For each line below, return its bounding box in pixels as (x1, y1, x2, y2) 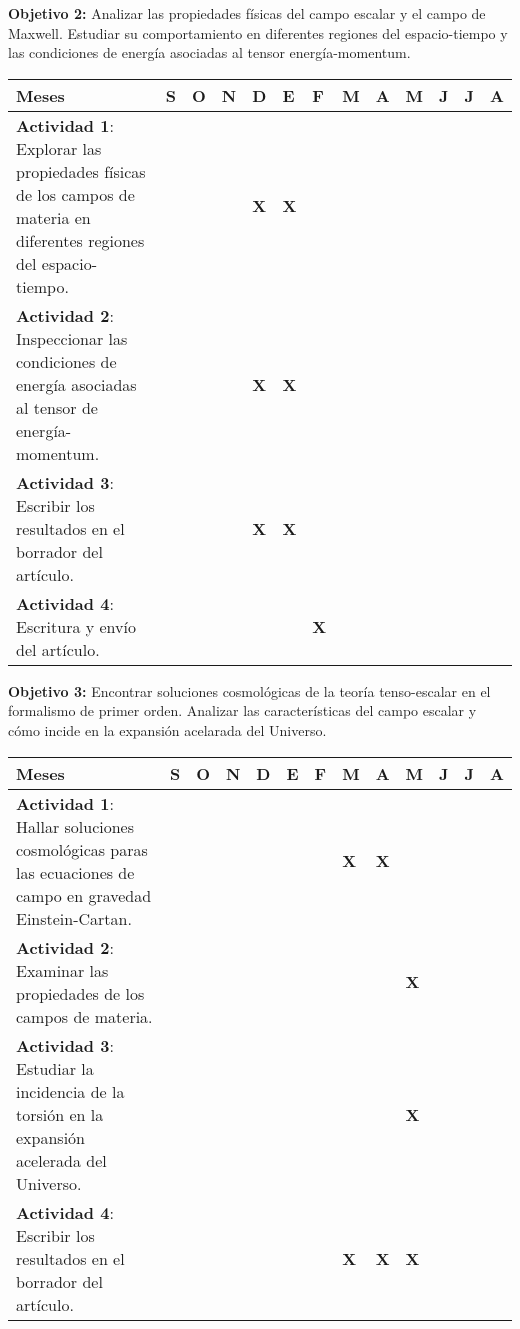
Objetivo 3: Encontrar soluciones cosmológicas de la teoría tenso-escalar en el (8, 680, 491, 701)
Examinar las (16, 958, 109, 982)
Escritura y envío (16, 614, 136, 638)
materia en (16, 205, 91, 229)
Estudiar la (16, 1056, 94, 1080)
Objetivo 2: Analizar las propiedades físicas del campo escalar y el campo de (8, 3, 486, 23)
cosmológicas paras (16, 837, 148, 861)
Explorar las (16, 136, 102, 160)
